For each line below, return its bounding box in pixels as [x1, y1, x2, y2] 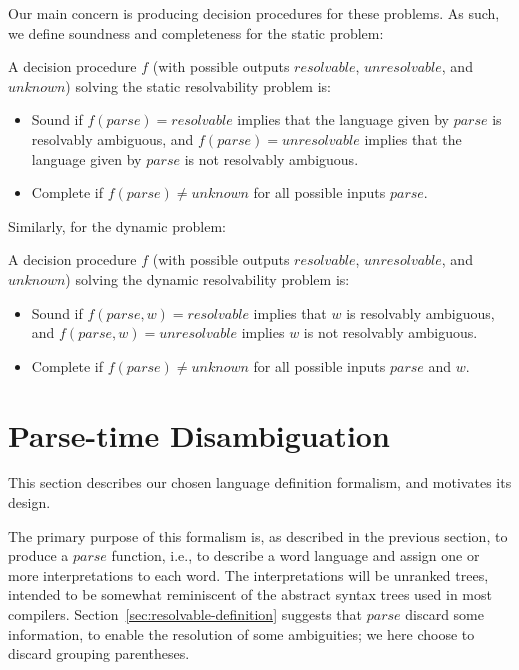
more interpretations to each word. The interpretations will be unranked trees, [8, 564, 489, 585]
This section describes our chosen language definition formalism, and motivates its [8, 472, 512, 493]
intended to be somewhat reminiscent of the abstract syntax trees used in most [8, 584, 492, 605]
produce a [8, 545, 69, 566]
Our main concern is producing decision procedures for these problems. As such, [8, 3, 500, 23]
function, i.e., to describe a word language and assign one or [111, 545, 480, 566]
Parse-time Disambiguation [8, 414, 390, 455]
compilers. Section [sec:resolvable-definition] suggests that [8, 604, 363, 624]
